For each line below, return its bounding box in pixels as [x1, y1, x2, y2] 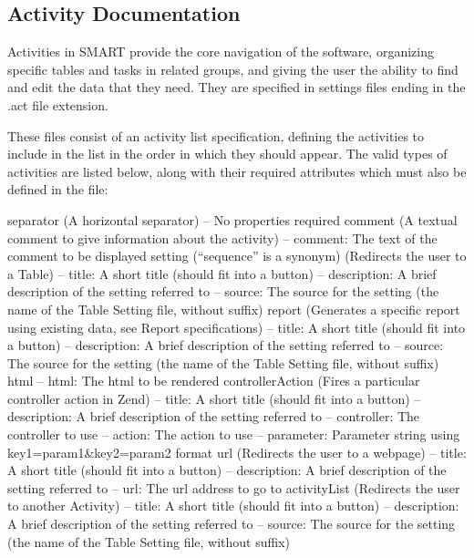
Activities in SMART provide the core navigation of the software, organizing [7, 42, 434, 61]
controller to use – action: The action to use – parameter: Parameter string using [7, 425, 460, 444]
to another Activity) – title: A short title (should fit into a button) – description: [7, 496, 459, 515]
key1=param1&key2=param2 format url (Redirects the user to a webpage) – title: [7, 442, 467, 461]
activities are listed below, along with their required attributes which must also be [7, 161, 467, 181]
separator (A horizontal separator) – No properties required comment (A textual [7, 210, 458, 229]
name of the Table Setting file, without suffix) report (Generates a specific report [7, 299, 460, 318]
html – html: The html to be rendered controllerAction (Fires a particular [7, 371, 420, 390]
